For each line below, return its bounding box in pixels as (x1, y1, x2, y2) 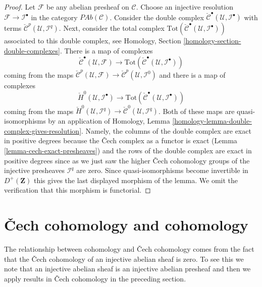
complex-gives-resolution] (4, 125, 82, 136)
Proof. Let (4, 2, 35, 12)
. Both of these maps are (158, 105, 235, 116)
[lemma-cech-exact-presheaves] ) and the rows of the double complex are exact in (4, 145, 252, 156)
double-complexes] (4, 45, 60, 55)
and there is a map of (159, 69, 226, 80)
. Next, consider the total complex (59, 23, 165, 33)
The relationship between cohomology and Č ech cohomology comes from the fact (4, 244, 254, 254)
